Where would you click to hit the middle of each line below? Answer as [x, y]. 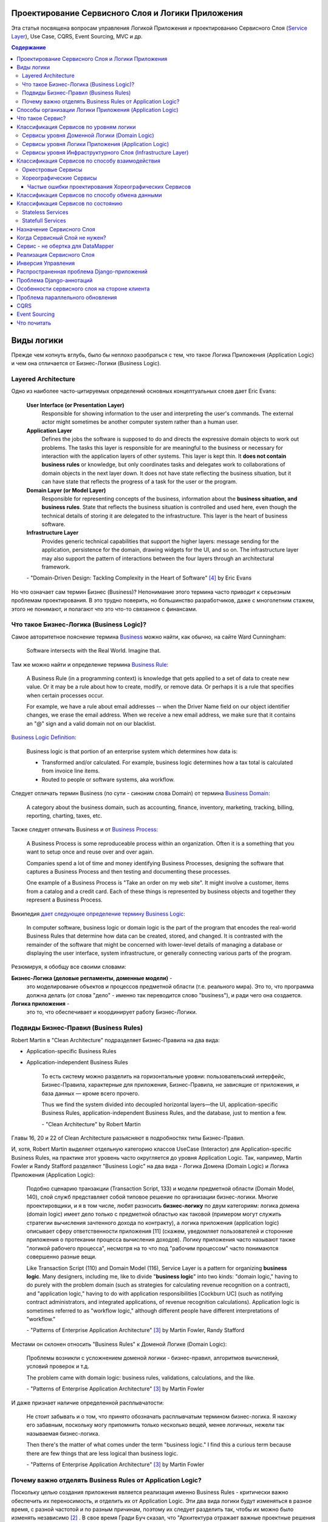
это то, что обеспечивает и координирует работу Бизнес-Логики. [112, 1012]
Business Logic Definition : [44, 737]
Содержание [29, 47]
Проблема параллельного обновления [67, 297]
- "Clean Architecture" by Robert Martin [91, 1124]
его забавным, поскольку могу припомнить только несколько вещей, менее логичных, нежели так [155, 1425]
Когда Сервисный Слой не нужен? [61, 237]
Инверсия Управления [46, 263]
